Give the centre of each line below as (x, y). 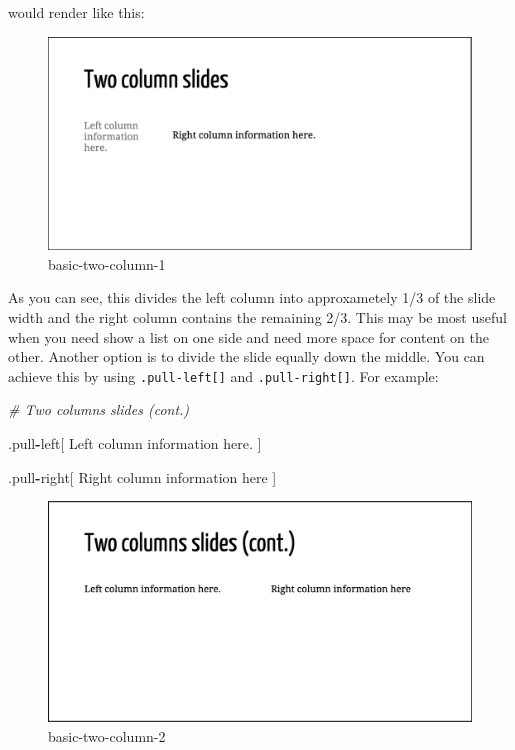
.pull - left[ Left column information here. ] (135, 443)
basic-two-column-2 (107, 735)
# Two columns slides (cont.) (99, 409)
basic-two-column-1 (107, 263)
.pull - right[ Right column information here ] (142, 476)
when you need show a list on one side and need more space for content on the (248, 336)
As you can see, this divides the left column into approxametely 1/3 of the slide (252, 297)
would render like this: (76, 12)
